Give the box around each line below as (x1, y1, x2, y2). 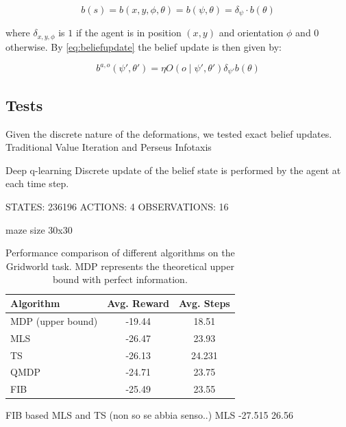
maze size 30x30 (5, 222, 73, 236)
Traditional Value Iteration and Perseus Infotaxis (5, 140, 212, 154)
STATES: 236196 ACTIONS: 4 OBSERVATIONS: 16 (5, 199, 229, 214)
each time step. (5, 176, 69, 191)
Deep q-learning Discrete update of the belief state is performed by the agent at (5, 162, 341, 177)
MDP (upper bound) (10, 313, 98, 328)
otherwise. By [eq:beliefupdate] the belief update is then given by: (5, 39, 282, 53)
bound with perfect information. (52, 272, 188, 286)
